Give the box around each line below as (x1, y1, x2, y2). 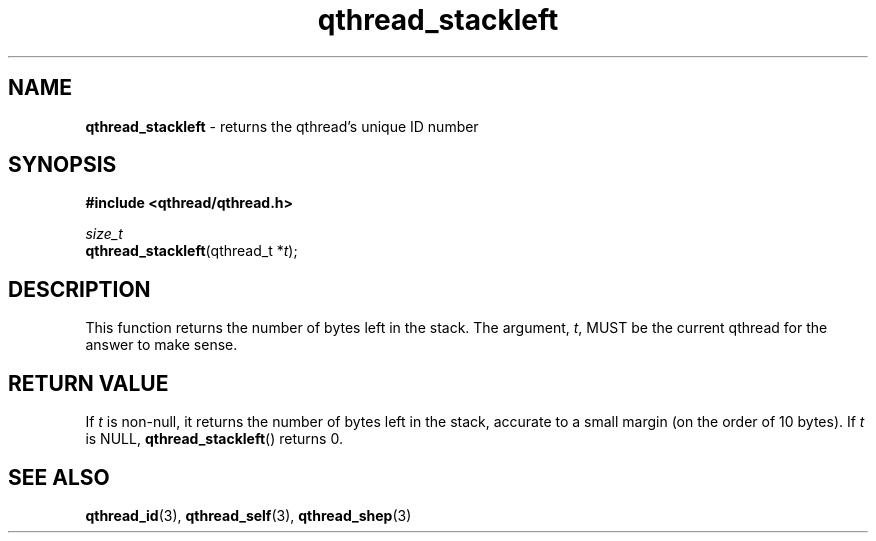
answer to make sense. (85, 336, 238, 354)
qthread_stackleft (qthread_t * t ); (85, 242, 298, 260)
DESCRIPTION (8, 276, 151, 302)
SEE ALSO (8, 464, 110, 490)
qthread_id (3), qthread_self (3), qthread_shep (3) (85, 506, 412, 524)
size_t (85, 225, 123, 243)
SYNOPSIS (8, 152, 117, 178)
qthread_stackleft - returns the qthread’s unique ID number (85, 117, 479, 135)
